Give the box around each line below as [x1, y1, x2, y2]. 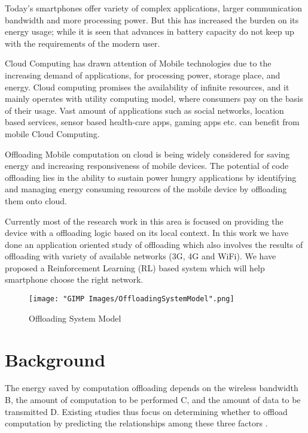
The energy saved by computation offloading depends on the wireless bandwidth [5, 381, 298, 394]
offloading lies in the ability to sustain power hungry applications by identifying [5, 171, 297, 183]
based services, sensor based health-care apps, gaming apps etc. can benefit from [5, 116, 300, 128]
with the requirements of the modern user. [5, 37, 160, 49]
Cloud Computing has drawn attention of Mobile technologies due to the [5, 57, 272, 69]
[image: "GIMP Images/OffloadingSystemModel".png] [29, 295, 234, 304]
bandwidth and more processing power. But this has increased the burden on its [5, 13, 299, 26]
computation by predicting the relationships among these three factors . [5, 417, 268, 429]
